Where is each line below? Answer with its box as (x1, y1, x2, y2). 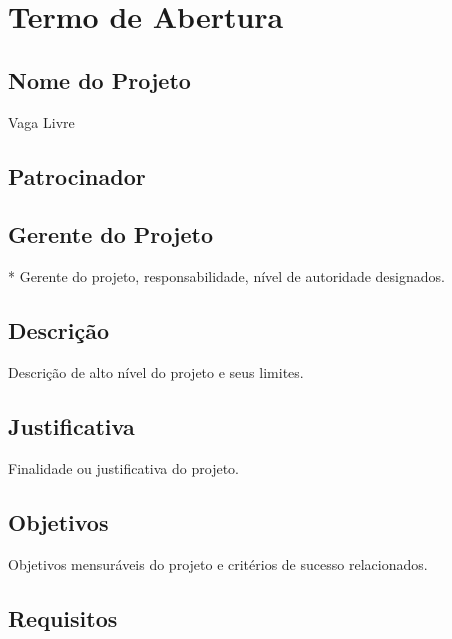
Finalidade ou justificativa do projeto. (8, 457, 239, 478)
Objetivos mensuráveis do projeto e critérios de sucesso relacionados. (8, 553, 428, 574)
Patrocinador (8, 160, 146, 191)
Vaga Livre (8, 111, 75, 132)
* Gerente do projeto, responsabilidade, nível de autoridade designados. (8, 266, 445, 287)
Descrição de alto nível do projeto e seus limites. (8, 361, 304, 382)
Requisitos (8, 602, 118, 633)
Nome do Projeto (8, 64, 191, 95)
